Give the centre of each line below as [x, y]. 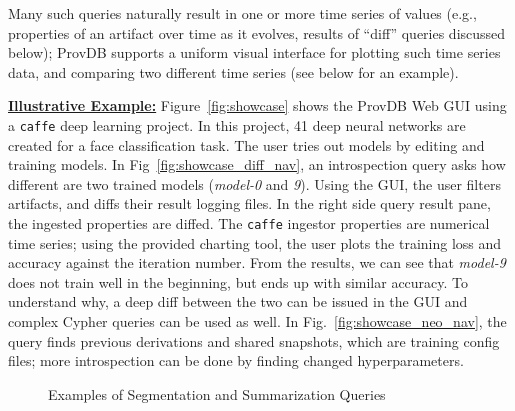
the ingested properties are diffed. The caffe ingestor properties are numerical [249, 223]
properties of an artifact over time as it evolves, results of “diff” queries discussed [257, 32]
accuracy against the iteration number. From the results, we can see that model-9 [257, 262]
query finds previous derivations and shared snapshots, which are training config [254, 340]
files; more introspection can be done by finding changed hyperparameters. [236, 360]
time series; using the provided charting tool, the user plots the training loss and [255, 242]
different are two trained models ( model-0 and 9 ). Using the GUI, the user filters [254, 183]
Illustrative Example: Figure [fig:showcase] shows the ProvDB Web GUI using [257, 105]
